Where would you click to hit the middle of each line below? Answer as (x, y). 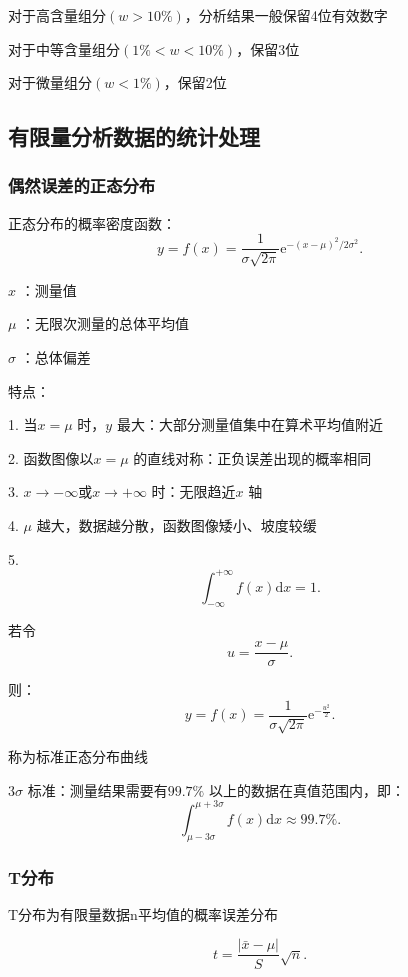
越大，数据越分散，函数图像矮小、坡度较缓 (176, 524)
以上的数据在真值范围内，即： (306, 789)
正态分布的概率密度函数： (92, 222)
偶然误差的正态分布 (82, 185)
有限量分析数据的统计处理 (134, 136)
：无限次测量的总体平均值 (105, 323)
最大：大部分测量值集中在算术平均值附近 (249, 424)
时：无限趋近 (193, 491)
